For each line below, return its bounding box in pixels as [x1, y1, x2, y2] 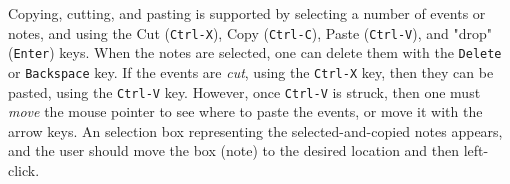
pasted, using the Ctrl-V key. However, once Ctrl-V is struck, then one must [8, 81, 481, 102]
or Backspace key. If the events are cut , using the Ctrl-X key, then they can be [8, 61, 494, 82]
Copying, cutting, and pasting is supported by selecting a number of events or [8, 3, 486, 23]
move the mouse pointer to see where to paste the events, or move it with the [8, 101, 483, 122]
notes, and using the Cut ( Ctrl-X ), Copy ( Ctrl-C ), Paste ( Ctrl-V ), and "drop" [8, 22, 492, 43]
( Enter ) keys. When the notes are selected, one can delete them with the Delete [8, 42, 502, 63]
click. [8, 160, 40, 180]
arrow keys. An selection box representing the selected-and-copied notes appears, [8, 120, 503, 141]
